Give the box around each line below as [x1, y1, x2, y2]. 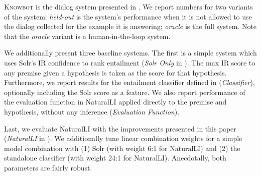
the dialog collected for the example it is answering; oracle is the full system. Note [4, 21, 257, 31]
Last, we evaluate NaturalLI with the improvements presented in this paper [4, 123, 236, 133]
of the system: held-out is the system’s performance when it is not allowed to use [4, 11, 252, 21]
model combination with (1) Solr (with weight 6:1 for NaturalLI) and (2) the [4, 142, 240, 153]
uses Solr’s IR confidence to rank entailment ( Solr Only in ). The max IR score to [4, 57, 255, 67]
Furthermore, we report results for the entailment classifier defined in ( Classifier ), [4, 77, 255, 87]
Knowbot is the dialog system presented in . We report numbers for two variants [4, 1, 253, 11]
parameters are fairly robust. [4, 162, 92, 172]
